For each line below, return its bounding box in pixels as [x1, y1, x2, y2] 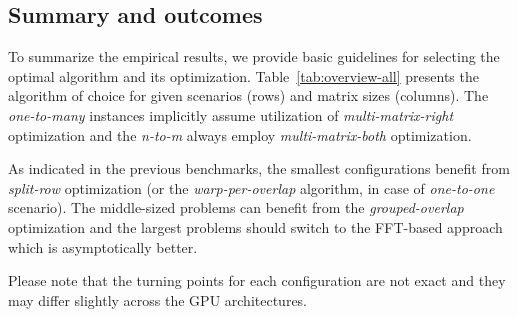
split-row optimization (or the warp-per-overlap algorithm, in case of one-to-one [8, 177, 495, 198]
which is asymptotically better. [8, 236, 198, 257]
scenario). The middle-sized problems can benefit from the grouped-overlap [8, 197, 464, 218]
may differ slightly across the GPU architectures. [8, 289, 308, 310]
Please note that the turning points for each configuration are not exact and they [8, 270, 506, 291]
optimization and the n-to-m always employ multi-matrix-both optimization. [8, 124, 472, 145]
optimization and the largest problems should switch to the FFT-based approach [8, 216, 503, 237]
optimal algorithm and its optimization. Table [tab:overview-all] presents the [8, 65, 479, 86]
